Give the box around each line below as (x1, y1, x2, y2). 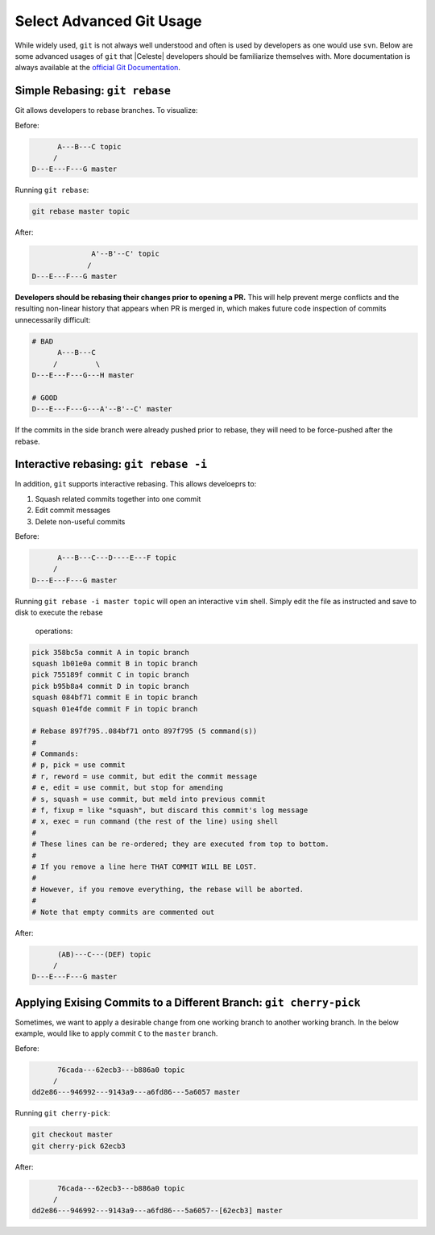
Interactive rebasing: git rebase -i (14, 457, 208, 471)
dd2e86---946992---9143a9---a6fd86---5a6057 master (31, 1087, 241, 1097)
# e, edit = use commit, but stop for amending (31, 783, 223, 792)
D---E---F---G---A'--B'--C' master (31, 404, 172, 414)
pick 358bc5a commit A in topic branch (31, 648, 189, 657)
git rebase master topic (31, 207, 130, 216)
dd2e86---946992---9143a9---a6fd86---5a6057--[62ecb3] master (31, 1206, 283, 1216)
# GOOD (31, 393, 58, 403)
